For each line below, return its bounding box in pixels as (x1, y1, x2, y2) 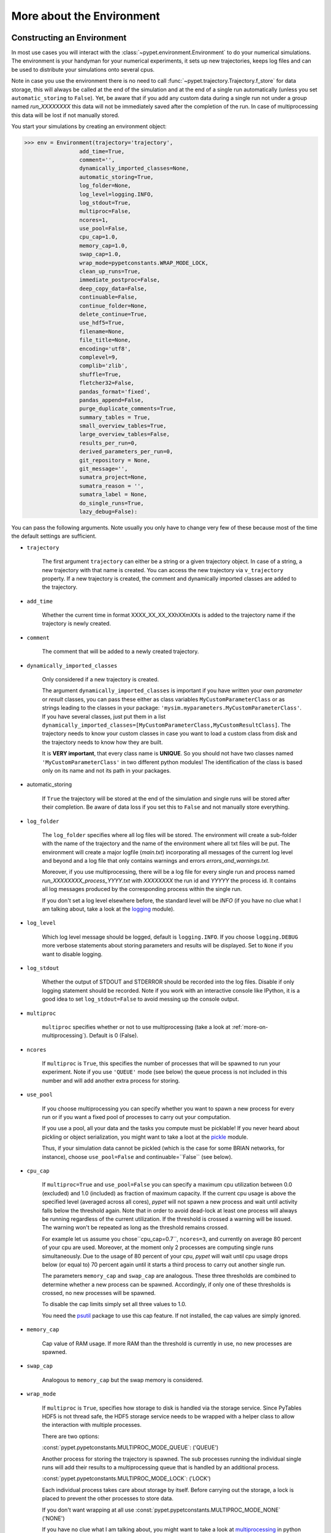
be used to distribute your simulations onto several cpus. (11, 66, 155, 73)
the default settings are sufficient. (11, 532, 97, 540)
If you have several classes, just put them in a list (42, 713, 166, 720)
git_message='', (78, 465, 128, 472)
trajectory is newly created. (42, 620, 112, 627)
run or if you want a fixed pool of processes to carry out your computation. (42, 1114, 231, 1121)
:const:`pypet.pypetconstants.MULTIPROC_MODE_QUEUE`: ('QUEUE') (42, 1444, 219, 1451)
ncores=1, (78, 216, 108, 223)
